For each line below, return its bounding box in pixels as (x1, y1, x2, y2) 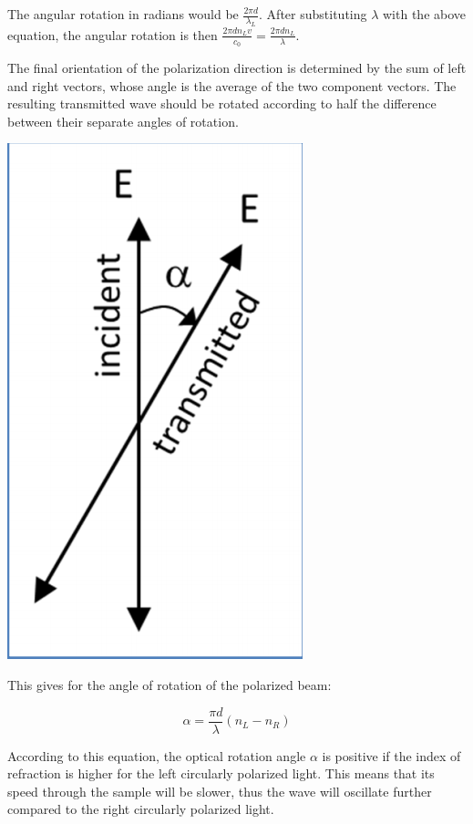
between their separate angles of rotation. (7, 111, 239, 130)
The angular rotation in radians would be (7, 5, 239, 23)
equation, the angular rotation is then (7, 25, 218, 44)
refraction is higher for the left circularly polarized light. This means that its (7, 764, 435, 783)
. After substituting (259, 5, 367, 23)
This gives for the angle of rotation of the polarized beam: (7, 675, 332, 694)
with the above (383, 5, 467, 23)
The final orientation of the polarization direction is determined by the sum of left (7, 58, 467, 77)
